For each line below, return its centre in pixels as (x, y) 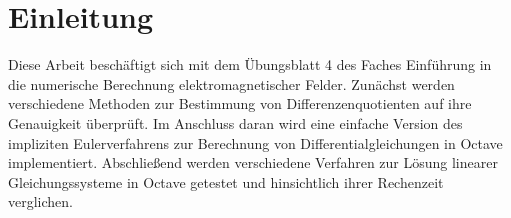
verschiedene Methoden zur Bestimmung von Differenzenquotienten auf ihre (240, 103)
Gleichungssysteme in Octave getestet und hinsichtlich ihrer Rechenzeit (226, 181)
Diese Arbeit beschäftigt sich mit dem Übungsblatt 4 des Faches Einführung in (250, 64)
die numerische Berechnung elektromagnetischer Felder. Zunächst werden (231, 83)
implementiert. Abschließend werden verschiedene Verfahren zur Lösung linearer (253, 162)
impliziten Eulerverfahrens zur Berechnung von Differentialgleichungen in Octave (255, 142)
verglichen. (40, 201)
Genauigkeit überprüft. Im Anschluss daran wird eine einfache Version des (235, 122)
